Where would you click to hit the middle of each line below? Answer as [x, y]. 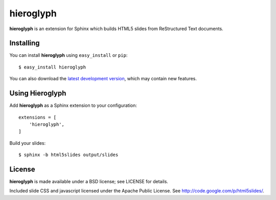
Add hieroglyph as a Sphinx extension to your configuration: [73, 105]
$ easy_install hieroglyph [52, 67]
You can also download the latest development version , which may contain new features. [103, 79]
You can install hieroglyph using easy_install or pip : [68, 55]
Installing [25, 43]
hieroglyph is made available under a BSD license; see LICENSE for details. [89, 181]
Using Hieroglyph [38, 93]
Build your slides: [28, 143]
